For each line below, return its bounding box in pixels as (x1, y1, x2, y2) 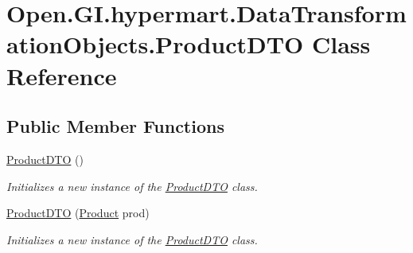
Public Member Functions (6, 114, 224, 138)
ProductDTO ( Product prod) (6, 204, 150, 221)
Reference (6, 59, 117, 91)
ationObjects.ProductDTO (6, 28, 304, 60)
